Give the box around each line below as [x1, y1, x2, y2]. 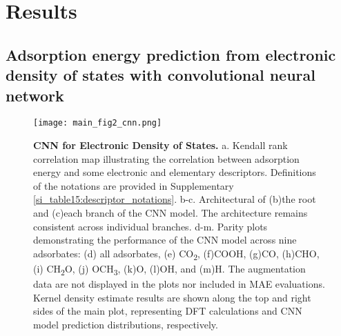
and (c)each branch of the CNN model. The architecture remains [33, 205, 308, 219]
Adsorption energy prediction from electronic [6, 43, 336, 65]
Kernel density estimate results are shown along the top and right [33, 290, 311, 304]
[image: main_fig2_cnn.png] [33, 118, 162, 128]
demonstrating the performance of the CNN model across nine [33, 233, 297, 247]
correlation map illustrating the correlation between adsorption [33, 151, 300, 166]
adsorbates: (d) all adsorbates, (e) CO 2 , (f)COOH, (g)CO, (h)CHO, [33, 246, 320, 262]
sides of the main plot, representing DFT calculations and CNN [33, 304, 302, 318]
